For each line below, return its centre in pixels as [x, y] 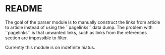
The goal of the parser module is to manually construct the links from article [82, 22]
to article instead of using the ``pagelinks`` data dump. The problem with [79, 27]
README [24, 9]
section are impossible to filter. [36, 38]
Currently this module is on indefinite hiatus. [50, 47]
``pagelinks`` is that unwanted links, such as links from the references [76, 32]
